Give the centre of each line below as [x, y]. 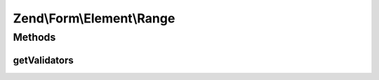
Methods [34, 37]
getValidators [43, 60]
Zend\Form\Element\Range [94, 18]
